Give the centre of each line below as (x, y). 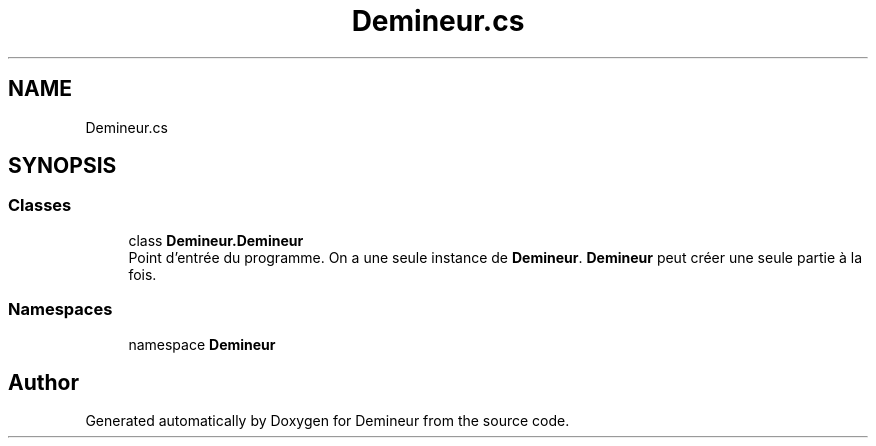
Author (43, 382)
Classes (40, 205)
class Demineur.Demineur (216, 240)
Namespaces (60, 309)
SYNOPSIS (62, 166)
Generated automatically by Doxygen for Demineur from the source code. (327, 421)
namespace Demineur (202, 344)
